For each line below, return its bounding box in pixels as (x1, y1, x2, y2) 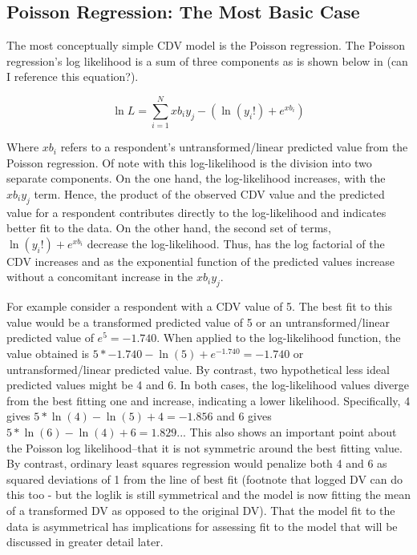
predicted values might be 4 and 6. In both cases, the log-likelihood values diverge (6, 376, 410, 393)
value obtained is (6, 345, 90, 362)
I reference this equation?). (6, 68, 139, 85)
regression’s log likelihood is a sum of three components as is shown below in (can (6, 52, 408, 69)
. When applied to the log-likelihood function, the (156, 329, 401, 346)
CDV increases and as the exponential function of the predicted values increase (6, 252, 395, 269)
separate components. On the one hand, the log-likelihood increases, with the (6, 170, 386, 187)
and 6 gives (217, 408, 272, 424)
